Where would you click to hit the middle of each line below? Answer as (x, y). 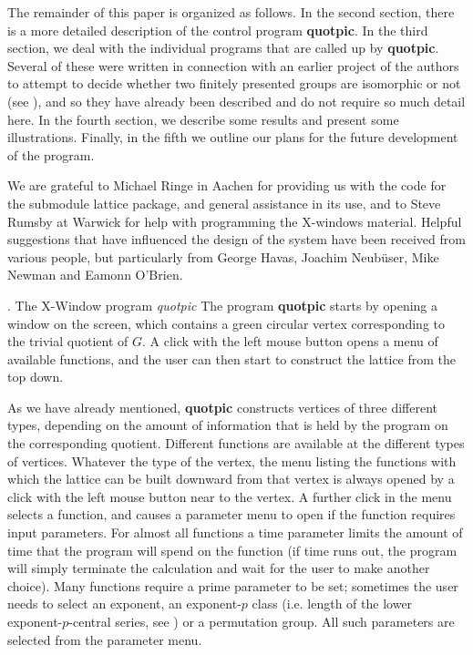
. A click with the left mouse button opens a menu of (290, 341)
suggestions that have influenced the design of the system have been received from (236, 239)
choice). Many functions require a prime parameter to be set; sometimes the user (233, 585)
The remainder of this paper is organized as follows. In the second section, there (231, 12)
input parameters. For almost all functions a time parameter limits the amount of (235, 532)
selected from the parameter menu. (105, 639)
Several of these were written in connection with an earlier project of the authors (233, 65)
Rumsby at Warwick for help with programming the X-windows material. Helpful (235, 221)
